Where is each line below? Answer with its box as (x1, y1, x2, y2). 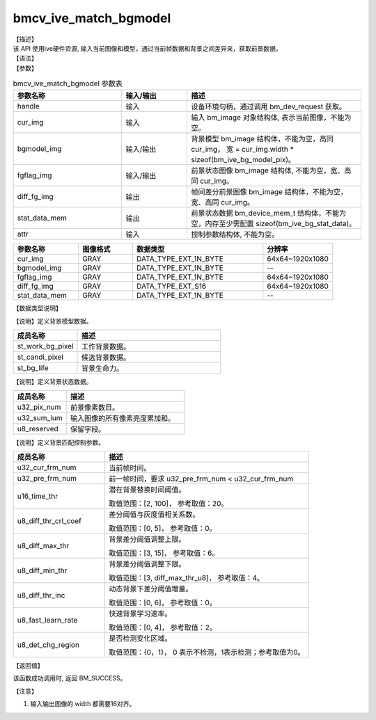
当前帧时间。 (109, 463, 151, 473)
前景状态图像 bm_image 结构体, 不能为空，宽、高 (191, 166, 352, 175)
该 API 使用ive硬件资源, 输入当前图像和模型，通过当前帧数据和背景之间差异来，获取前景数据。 (13, 44, 282, 52)
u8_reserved (17, 424, 58, 433)
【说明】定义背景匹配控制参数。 (13, 438, 104, 447)
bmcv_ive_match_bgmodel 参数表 (13, 79, 123, 88)
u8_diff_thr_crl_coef (17, 516, 81, 526)
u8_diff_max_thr (17, 541, 70, 551)
